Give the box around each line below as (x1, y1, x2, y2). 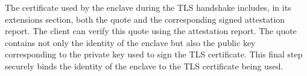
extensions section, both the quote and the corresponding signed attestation (5, 13, 285, 25)
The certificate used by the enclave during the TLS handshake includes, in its (5, 1, 291, 13)
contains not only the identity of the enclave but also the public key (5, 36, 256, 48)
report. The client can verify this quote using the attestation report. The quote (5, 25, 297, 37)
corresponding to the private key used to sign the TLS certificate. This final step (5, 48, 303, 60)
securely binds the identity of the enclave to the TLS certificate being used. (5, 59, 283, 72)
